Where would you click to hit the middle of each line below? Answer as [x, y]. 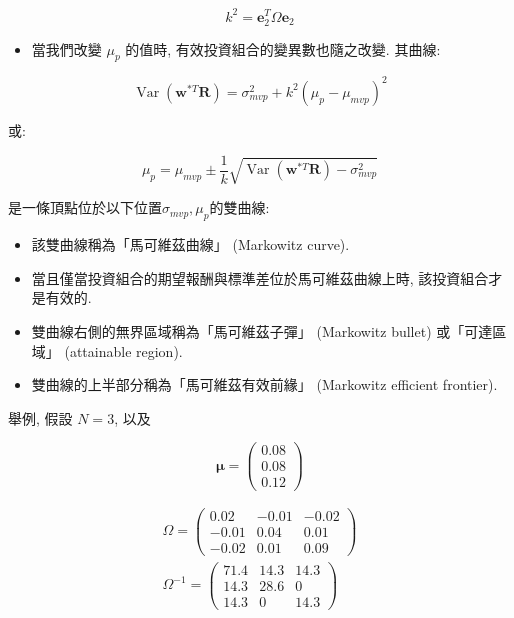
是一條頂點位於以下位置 [85, 207]
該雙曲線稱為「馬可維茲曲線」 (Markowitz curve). [190, 244]
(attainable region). [123, 350]
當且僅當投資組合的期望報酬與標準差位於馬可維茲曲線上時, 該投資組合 [260, 277]
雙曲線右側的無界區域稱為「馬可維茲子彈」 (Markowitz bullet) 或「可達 [262, 330]
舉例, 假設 [40, 417]
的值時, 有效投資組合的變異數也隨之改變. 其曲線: [283, 48]
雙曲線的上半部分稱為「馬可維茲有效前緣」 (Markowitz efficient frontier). [264, 384]
